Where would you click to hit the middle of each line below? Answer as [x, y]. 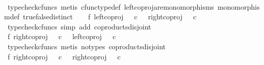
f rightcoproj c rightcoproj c [64, 56]
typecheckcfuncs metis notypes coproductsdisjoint [86, 46]
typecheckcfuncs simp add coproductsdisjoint [79, 26]
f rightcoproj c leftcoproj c [62, 36]
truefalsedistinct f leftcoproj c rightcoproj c [110, 17]
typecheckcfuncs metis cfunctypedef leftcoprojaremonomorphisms [111, 6]
